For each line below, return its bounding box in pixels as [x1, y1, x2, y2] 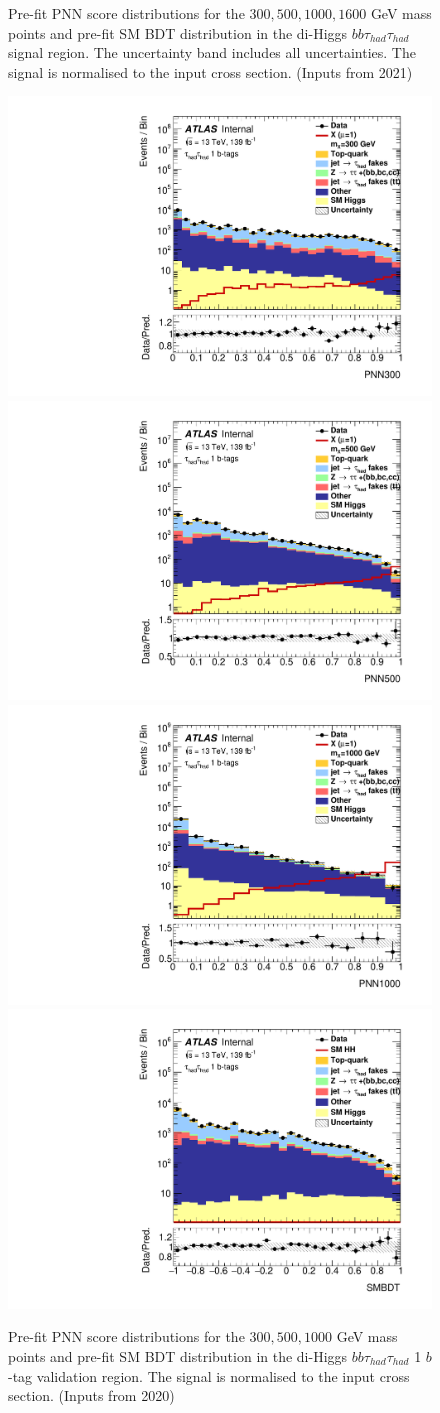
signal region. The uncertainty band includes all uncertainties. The [8, 42, 416, 63]
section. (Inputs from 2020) [8, 1385, 175, 1406]
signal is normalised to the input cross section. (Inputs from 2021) [8, 61, 413, 82]
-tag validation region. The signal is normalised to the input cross [8, 1365, 410, 1386]
